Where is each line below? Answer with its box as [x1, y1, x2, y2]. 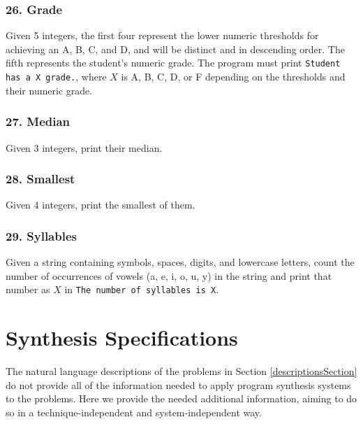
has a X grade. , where [6, 69, 107, 84]
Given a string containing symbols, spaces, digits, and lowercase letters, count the [6, 255, 355, 269]
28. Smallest [6, 170, 75, 188]
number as [6, 282, 50, 297]
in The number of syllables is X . [64, 282, 219, 297]
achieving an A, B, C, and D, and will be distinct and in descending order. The [6, 41, 345, 56]
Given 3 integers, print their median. [6, 140, 163, 155]
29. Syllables [6, 227, 77, 244]
